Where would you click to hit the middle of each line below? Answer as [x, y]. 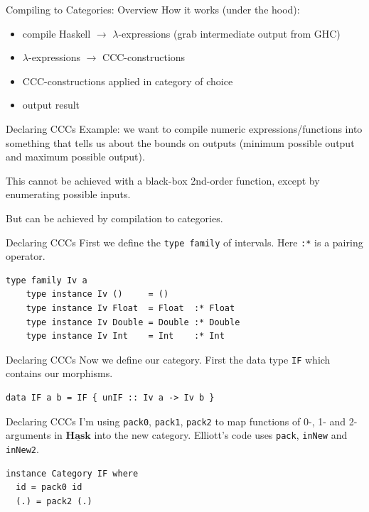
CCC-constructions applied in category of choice [128, 81]
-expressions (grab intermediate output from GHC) [229, 33]
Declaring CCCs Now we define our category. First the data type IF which [168, 359]
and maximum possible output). [75, 157]
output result [51, 105]
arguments [28, 435]
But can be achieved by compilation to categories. [114, 218]
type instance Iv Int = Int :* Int [125, 336]
